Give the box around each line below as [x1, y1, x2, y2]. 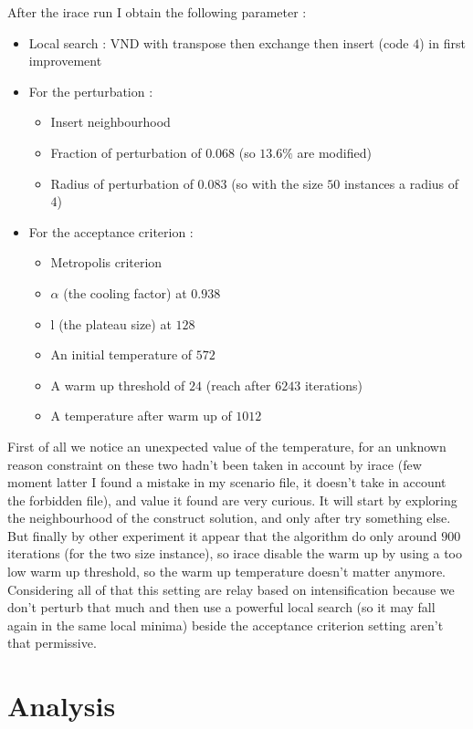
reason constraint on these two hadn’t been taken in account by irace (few [7, 454, 422, 474]
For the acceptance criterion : [28, 222, 194, 241]
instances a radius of [343, 173, 459, 193]
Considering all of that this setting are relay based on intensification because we [7, 579, 455, 599]
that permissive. [7, 633, 97, 652]
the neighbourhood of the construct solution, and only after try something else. [7, 508, 451, 527]
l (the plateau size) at [50, 314, 172, 333]
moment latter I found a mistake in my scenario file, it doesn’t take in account [7, 473, 447, 492]
